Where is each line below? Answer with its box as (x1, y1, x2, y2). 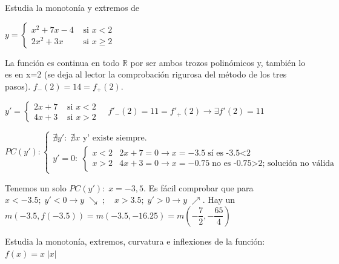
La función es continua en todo (5, 56, 120, 68)
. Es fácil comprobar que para (143, 181, 254, 194)
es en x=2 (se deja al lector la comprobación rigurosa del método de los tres (5, 68, 287, 81)
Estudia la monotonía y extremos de (5, 1, 140, 13)
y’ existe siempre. (82, 133, 147, 142)
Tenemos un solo (5, 181, 67, 194)
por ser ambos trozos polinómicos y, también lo (130, 56, 306, 68)
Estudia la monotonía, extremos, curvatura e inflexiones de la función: (5, 234, 265, 247)
